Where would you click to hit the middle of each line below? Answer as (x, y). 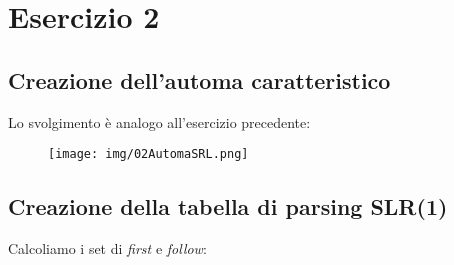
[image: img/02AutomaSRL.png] (148, 154)
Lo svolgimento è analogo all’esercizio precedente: (159, 121)
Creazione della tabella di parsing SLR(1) (228, 206)
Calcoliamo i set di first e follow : (107, 248)
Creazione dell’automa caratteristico (199, 79)
